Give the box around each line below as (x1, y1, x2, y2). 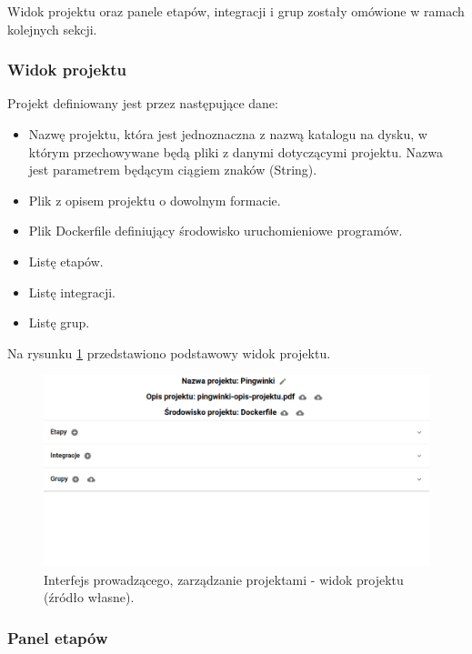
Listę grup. (28, 313, 90, 332)
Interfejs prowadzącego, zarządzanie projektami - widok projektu (44, 569, 404, 589)
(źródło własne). (44, 588, 135, 607)
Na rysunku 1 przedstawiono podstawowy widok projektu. (7, 343, 331, 362)
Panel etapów (7, 626, 108, 649)
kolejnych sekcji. (7, 19, 97, 38)
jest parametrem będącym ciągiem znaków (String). (28, 160, 317, 179)
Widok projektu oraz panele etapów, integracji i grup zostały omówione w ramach (7, 2, 465, 20)
